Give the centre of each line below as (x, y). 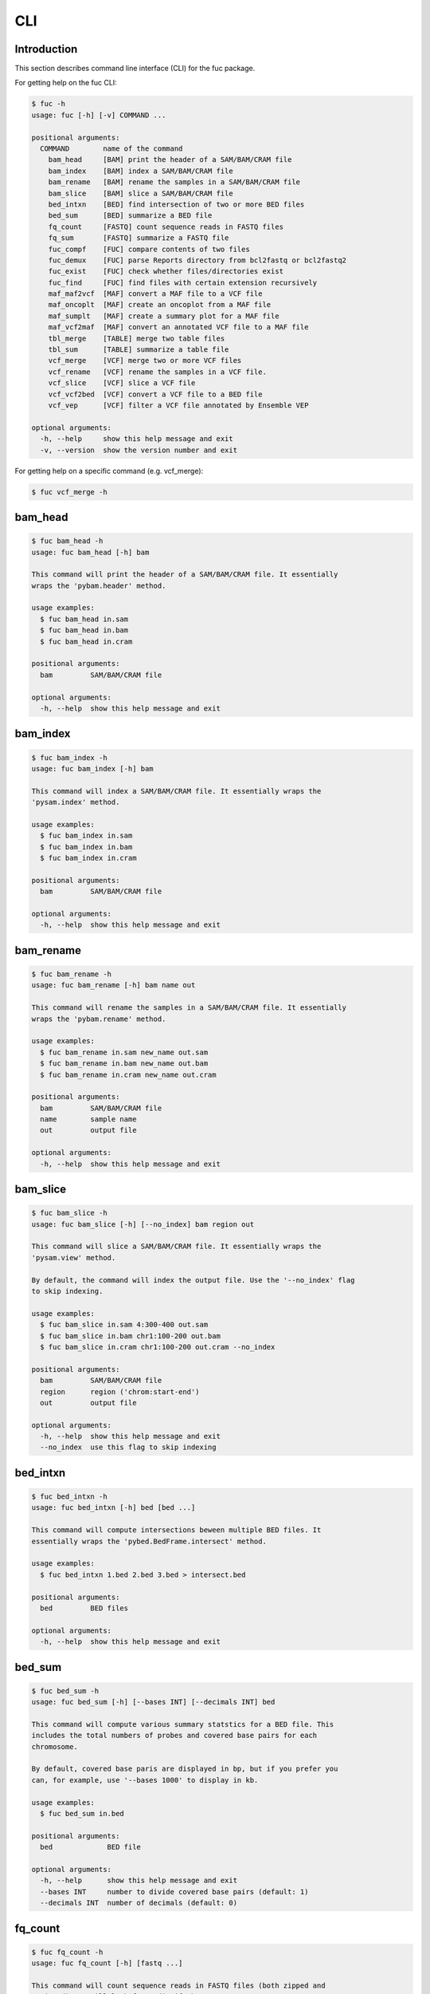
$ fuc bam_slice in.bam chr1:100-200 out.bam (130, 1336)
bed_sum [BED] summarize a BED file (130, 216)
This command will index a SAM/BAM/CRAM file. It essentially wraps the (176, 791)
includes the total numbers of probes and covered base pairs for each (174, 1736)
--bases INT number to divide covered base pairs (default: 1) (174, 1892)
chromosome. (55, 1746)
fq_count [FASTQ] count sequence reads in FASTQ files (166, 227)
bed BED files (84, 1608)
